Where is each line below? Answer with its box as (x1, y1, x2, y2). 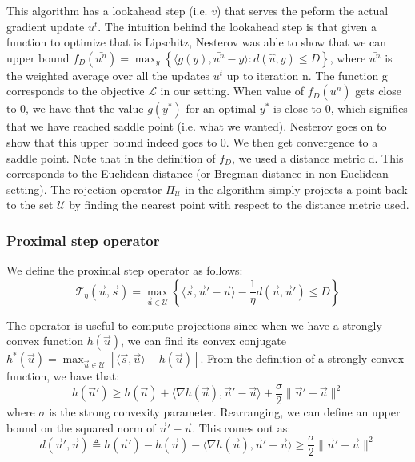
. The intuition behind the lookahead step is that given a (98, 18, 377, 34)
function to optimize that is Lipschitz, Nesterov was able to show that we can (6, 34, 387, 50)
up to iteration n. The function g (226, 66, 388, 83)
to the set (6, 196, 54, 213)
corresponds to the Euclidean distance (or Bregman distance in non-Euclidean (6, 165, 389, 182)
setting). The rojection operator (6, 180, 162, 197)
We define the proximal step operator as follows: (6, 262, 243, 279)
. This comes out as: (192, 419, 291, 436)
